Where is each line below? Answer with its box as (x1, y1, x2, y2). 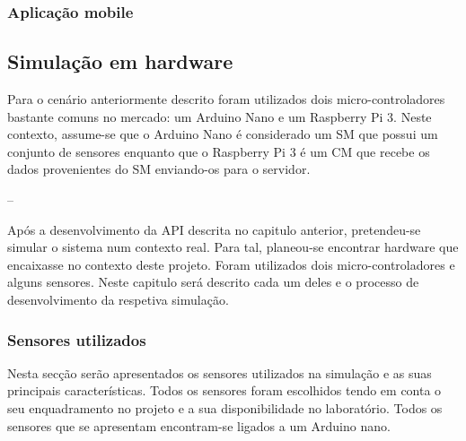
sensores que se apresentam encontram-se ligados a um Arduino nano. (7, 416, 391, 435)
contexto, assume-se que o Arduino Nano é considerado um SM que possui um (7, 125, 438, 143)
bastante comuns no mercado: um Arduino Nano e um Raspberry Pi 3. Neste (7, 107, 432, 125)
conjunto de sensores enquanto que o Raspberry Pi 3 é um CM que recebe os (7, 142, 430, 160)
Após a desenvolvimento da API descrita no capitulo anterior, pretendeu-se (7, 220, 421, 238)
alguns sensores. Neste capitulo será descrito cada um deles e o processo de (7, 272, 419, 291)
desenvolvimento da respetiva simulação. (7, 290, 229, 308)
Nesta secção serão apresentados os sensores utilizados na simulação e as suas (7, 363, 432, 382)
